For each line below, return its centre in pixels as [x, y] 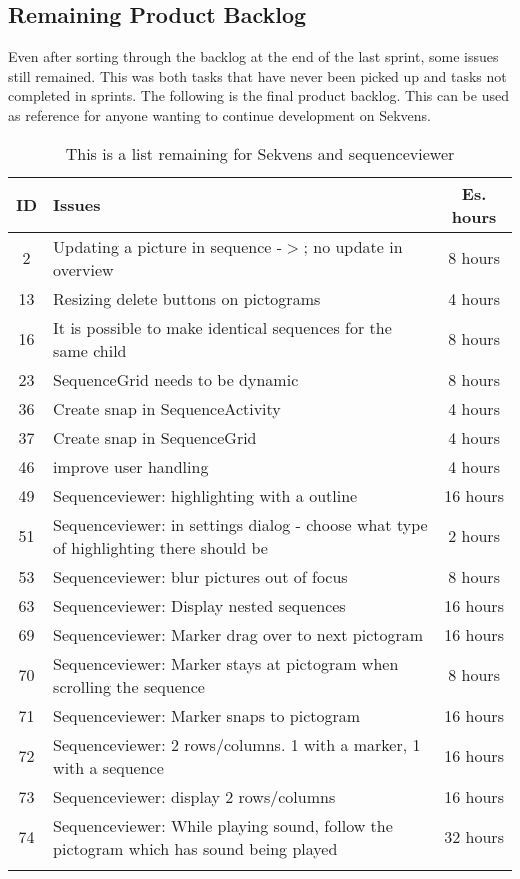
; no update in [353, 246]
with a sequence [108, 767]
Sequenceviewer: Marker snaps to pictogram [207, 715]
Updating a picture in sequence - [168, 246]
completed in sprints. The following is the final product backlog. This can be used [258, 95]
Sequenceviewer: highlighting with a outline [205, 495]
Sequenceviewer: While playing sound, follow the [223, 825]
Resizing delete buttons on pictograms [187, 298]
